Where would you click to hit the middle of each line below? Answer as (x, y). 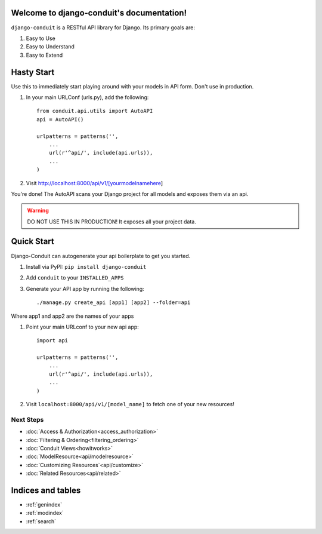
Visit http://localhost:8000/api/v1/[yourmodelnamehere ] (95, 183)
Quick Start (32, 242)
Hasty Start (33, 72)
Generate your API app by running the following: (85, 289)
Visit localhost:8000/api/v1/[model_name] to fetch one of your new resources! (130, 404)
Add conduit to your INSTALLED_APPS (75, 278)
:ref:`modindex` (45, 513)
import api (52, 341)
